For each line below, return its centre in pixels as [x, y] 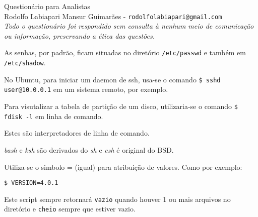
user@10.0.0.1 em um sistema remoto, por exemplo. [86, 89]
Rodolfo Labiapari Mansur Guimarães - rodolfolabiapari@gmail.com [113, 16]
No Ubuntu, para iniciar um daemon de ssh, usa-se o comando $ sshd [112, 79]
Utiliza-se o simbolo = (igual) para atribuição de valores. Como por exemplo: [123, 167]
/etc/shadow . [25, 63]
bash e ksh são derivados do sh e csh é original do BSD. [89, 149]
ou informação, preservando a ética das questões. [79, 35]
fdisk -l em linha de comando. [54, 116]
